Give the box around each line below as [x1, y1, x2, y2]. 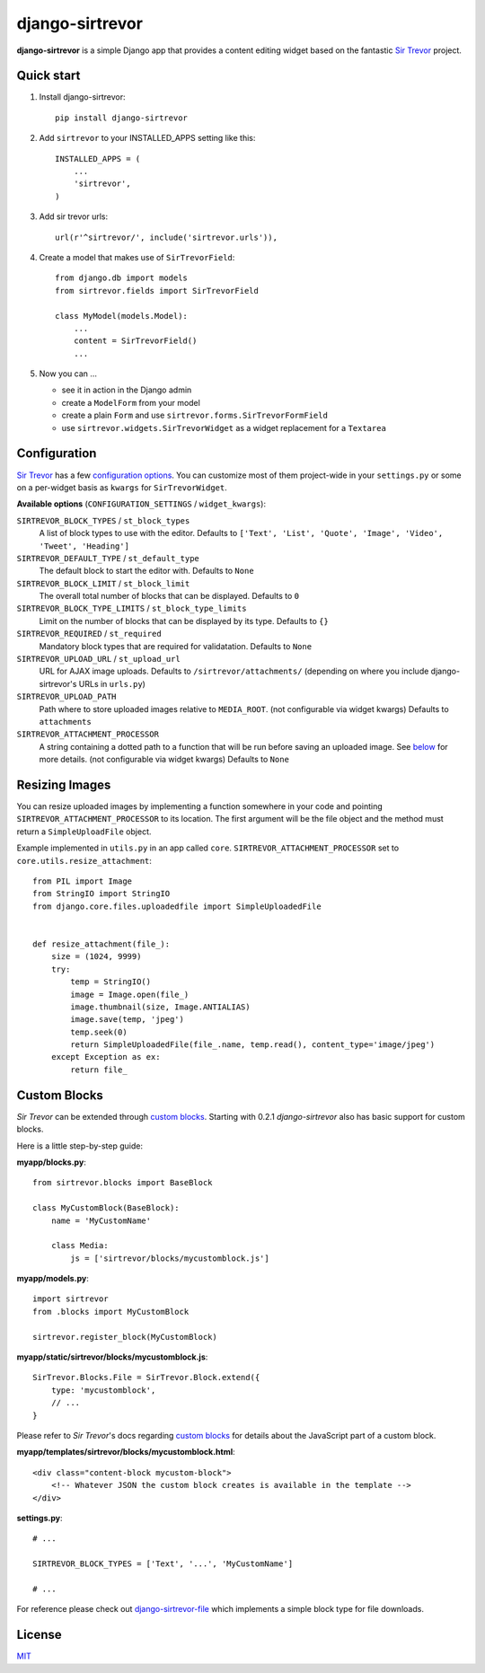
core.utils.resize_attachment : [16, 855, 153, 866]
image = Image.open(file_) [70, 989, 190, 999]
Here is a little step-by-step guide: [16, 1140, 144, 1151]
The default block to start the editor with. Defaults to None [39, 566, 255, 577]
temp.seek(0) [70, 1026, 128, 1037]
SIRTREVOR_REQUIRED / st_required [16, 629, 162, 639]
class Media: [50, 1240, 109, 1251]
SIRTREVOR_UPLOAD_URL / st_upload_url [16, 654, 181, 665]
